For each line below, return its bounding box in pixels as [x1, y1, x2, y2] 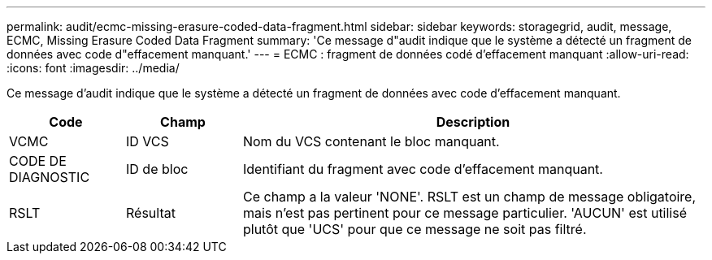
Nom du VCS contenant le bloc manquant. [242, 133, 500, 149]
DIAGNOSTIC [9, 169, 90, 185]
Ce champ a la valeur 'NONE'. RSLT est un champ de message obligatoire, [242, 188, 697, 205]
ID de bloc [125, 161, 189, 177]
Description [436, 114, 510, 130]
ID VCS [125, 133, 169, 149]
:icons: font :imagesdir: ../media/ [7, 61, 180, 75]
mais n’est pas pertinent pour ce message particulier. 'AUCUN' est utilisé [242, 205, 688, 221]
